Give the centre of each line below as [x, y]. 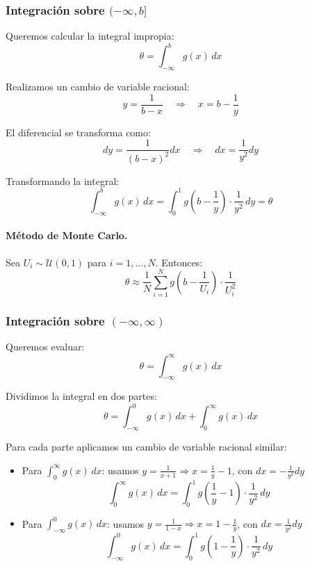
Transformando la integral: [63, 180]
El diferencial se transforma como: [78, 132]
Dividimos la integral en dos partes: [81, 396]
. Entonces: [179, 262]
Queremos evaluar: [45, 347]
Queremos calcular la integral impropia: [90, 36]
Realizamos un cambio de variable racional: [98, 87]
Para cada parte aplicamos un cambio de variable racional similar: [146, 447]
